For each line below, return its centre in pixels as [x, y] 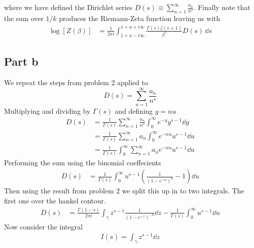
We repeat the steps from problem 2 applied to [76, 82]
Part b [21, 61]
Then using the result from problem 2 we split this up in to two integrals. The [124, 191]
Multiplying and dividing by [47, 110]
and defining [134, 110]
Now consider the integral [43, 226]
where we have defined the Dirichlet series [68, 7]
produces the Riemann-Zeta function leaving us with [140, 18]
